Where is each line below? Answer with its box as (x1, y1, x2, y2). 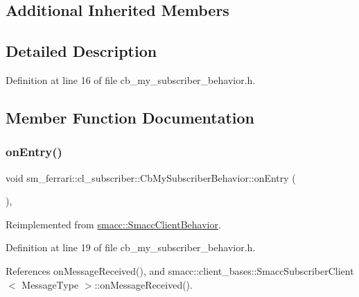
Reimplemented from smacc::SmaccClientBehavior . (6, 217, 221, 231)
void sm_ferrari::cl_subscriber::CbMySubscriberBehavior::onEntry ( (6, 170, 296, 185)
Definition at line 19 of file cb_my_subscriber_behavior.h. (6, 240, 256, 255)
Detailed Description (6, 40, 157, 62)
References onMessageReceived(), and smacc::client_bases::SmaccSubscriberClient (6, 263, 354, 278)
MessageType (21, 277, 79, 291)
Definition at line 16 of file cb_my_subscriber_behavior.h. (6, 72, 256, 87)
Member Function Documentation (6, 106, 255, 128)
